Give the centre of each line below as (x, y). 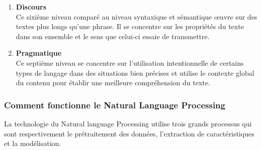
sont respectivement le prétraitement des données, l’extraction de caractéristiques (129, 133)
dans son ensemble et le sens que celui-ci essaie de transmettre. (113, 36)
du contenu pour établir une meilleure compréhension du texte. (113, 83)
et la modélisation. (33, 143)
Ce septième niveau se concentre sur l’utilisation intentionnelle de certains (130, 62)
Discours (31, 7)
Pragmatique (39, 53)
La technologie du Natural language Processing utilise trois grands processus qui (128, 123)
